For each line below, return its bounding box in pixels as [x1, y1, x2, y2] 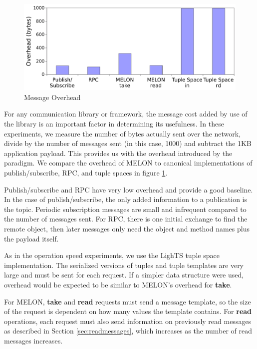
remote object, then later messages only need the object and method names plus [4, 223, 250, 233]
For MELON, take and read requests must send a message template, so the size [4, 296, 251, 306]
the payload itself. [4, 233, 59, 243]
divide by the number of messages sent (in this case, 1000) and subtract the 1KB [4, 138, 252, 148]
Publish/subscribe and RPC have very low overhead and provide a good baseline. [4, 184, 253, 194]
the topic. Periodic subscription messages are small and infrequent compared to [4, 203, 247, 214]
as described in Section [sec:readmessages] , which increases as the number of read [4, 325, 253, 336]
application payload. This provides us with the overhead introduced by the [4, 147, 233, 158]
